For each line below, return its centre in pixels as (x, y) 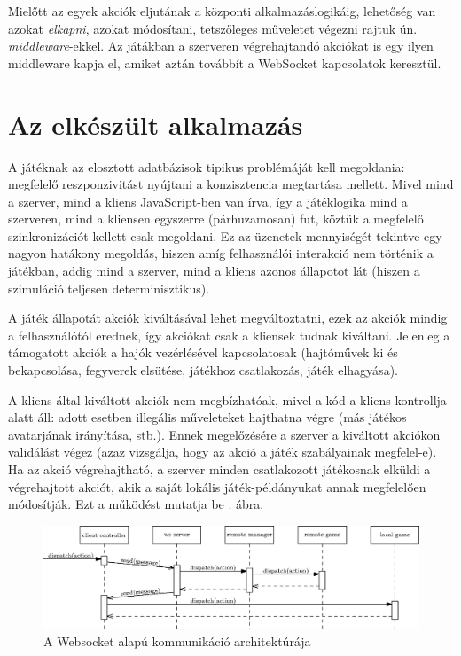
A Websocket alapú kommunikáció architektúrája (177, 640)
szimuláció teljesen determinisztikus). (109, 288)
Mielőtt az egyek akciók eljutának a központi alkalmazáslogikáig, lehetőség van (222, 11)
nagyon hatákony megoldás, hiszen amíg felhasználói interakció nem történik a (221, 253)
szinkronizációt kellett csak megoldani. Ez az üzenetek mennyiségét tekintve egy (225, 235)
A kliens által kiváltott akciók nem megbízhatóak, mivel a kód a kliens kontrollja (227, 399)
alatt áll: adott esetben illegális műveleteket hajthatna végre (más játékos (207, 417)
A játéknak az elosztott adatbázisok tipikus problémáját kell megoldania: (207, 166)
